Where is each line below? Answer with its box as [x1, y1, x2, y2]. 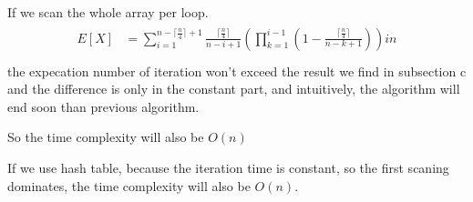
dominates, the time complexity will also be [7, 176, 251, 195]
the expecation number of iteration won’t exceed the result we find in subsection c [7, 61, 467, 80]
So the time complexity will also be [7, 127, 204, 146]
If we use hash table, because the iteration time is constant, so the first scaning [7, 158, 449, 177]
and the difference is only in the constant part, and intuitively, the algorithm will [7, 79, 460, 98]
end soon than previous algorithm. [7, 96, 200, 116]
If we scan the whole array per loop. [7, 3, 209, 21]
